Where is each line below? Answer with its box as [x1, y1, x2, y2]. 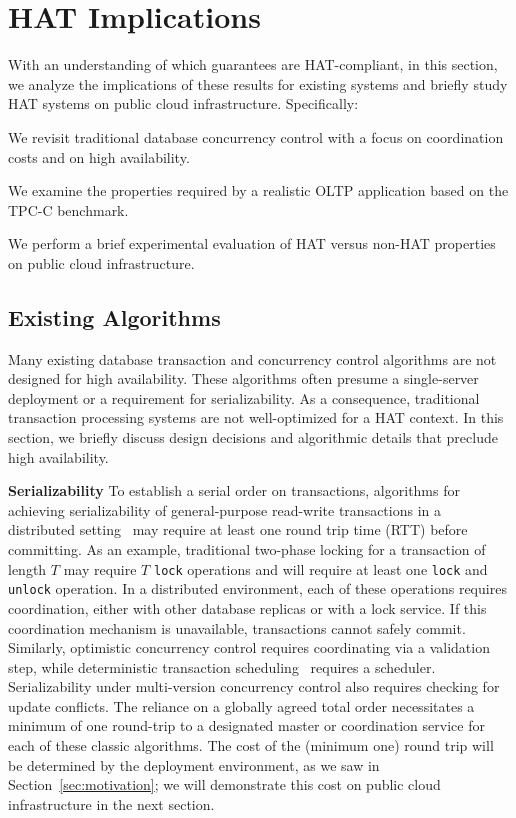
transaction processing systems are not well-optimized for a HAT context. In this [8, 407, 504, 428]
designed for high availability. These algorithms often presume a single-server [8, 368, 479, 389]
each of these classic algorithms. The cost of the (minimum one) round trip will [8, 735, 494, 756]
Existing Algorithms [8, 301, 221, 332]
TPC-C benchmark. [8, 199, 129, 220]
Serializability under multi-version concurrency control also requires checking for [8, 676, 500, 697]
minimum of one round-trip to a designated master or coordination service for [8, 715, 485, 736]
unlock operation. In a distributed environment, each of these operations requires [8, 578, 507, 599]
